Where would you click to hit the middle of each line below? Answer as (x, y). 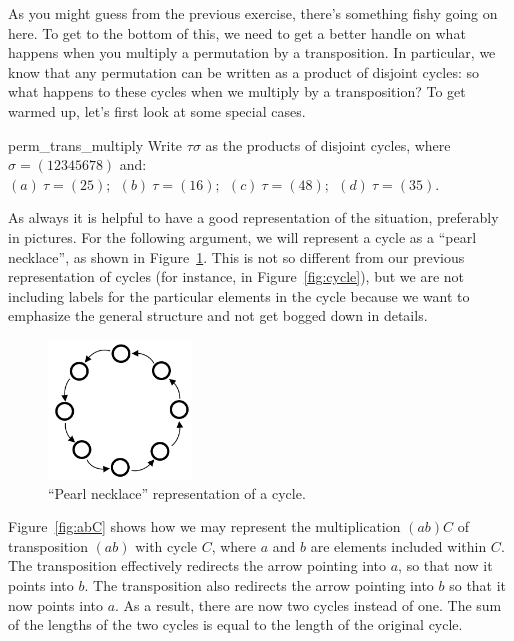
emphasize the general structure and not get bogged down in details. (218, 315)
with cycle (166, 545)
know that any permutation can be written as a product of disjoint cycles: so (243, 71)
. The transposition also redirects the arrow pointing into (259, 585)
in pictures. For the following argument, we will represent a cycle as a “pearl (242, 236)
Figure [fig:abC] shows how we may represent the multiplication (204, 526)
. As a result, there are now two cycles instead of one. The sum (308, 604)
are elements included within (398, 545)
